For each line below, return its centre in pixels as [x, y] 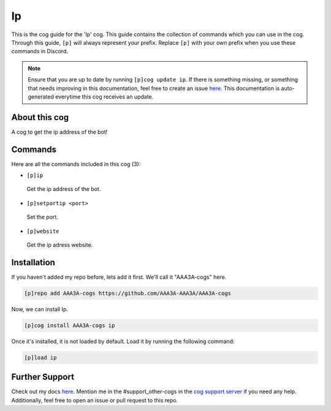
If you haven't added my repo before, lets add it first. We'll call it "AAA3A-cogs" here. [119, 277]
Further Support [43, 377]
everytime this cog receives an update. [105, 96]
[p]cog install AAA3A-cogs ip [70, 325]
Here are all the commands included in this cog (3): [76, 164]
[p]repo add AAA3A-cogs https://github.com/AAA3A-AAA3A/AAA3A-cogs [128, 293]
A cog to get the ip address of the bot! [59, 132]
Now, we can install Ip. [40, 309]
